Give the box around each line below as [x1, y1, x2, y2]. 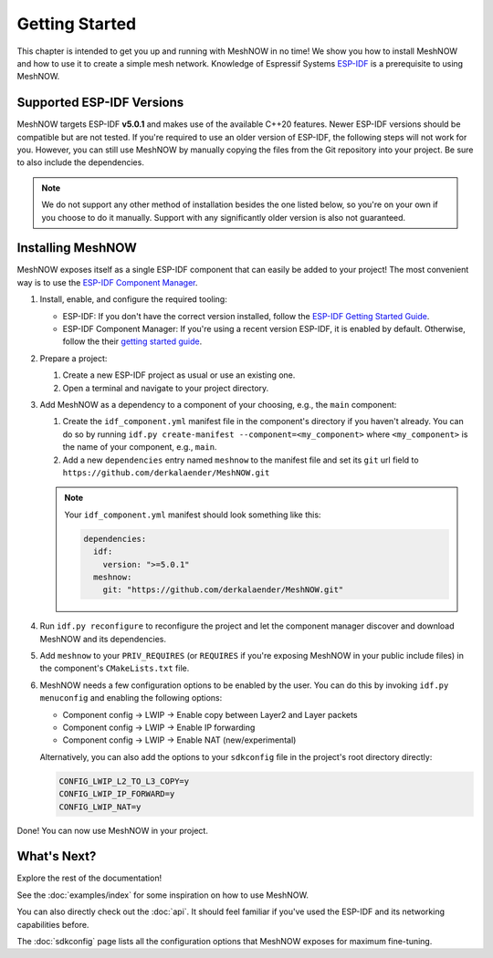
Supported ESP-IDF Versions [16, 95, 184, 110]
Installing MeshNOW [16, 240, 137, 255]
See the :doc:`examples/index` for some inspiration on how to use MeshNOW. [16, 890, 309, 901]
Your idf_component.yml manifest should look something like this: [64, 509, 321, 520]
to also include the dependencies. [16, 157, 145, 168]
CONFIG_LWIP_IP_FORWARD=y [58, 789, 175, 799]
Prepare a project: [39, 352, 108, 364]
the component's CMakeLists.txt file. [39, 662, 190, 674]
